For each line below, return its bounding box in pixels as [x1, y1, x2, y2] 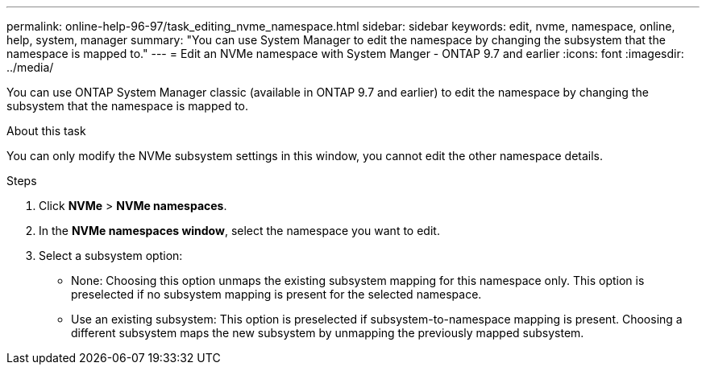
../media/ [6, 60, 54, 74]
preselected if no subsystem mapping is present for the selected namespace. [71, 287, 482, 301]
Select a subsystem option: [39, 249, 183, 262]
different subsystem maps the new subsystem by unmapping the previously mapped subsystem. [71, 326, 584, 340]
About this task [6, 124, 86, 138]
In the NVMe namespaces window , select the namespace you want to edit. [39, 224, 440, 237]
